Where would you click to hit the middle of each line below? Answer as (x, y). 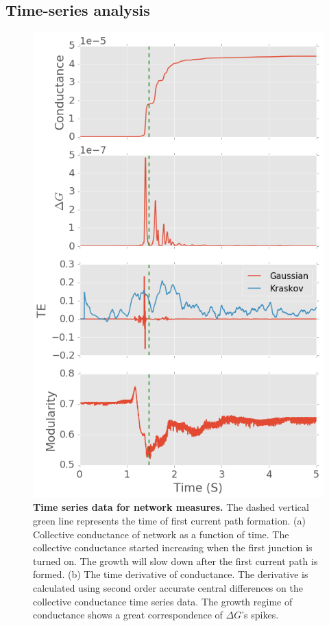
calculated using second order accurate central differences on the (168, 587)
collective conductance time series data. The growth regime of (163, 601)
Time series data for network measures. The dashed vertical (171, 507)
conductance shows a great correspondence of (128, 615)
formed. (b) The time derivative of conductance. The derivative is (171, 574)
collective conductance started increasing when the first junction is (173, 547)
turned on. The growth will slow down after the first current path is (175, 561)
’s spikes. (260, 615)
